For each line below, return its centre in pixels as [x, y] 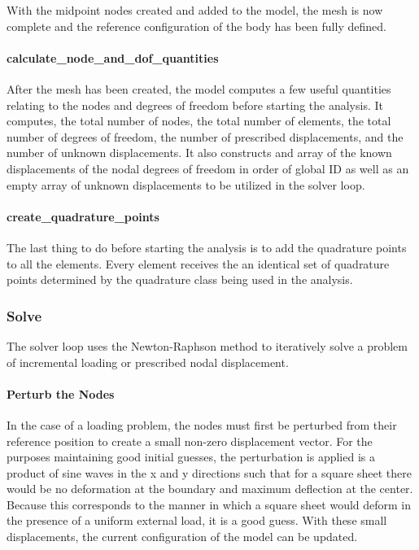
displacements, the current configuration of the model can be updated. [182, 537]
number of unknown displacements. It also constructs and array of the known [199, 153]
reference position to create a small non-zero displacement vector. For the [190, 441]
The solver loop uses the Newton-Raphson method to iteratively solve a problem [207, 345]
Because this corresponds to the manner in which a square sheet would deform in [209, 504]
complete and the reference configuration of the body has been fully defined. [196, 26]
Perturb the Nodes [61, 393]
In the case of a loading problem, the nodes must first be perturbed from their [202, 424]
